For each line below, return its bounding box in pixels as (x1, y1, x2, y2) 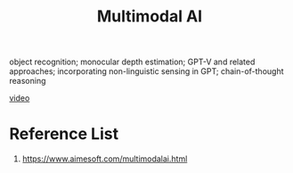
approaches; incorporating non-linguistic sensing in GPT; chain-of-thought (9, 66, 284, 77)
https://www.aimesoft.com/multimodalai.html (21, 153, 188, 164)
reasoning (9, 76, 46, 86)
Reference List (9, 124, 118, 144)
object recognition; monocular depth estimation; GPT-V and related (9, 56, 256, 68)
